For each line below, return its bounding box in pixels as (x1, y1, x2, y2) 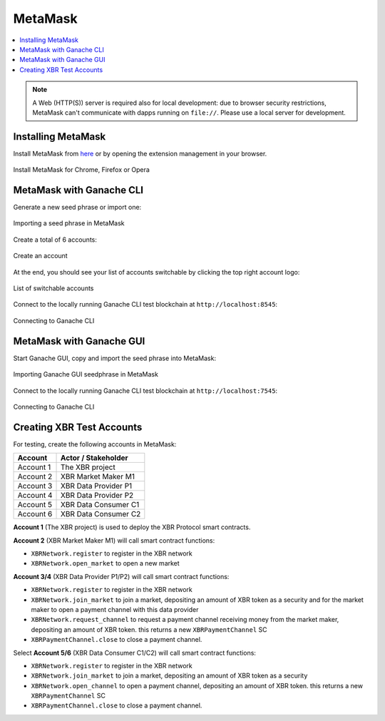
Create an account (13, 252, 68, 260)
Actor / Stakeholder (61, 453, 128, 463)
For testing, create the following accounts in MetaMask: (13, 439, 177, 449)
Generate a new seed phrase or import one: (13, 203, 142, 212)
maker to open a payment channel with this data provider (31, 605, 199, 613)
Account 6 (17, 509, 53, 519)
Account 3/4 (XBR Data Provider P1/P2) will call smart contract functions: (13, 572, 230, 581)
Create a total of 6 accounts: (13, 235, 98, 244)
